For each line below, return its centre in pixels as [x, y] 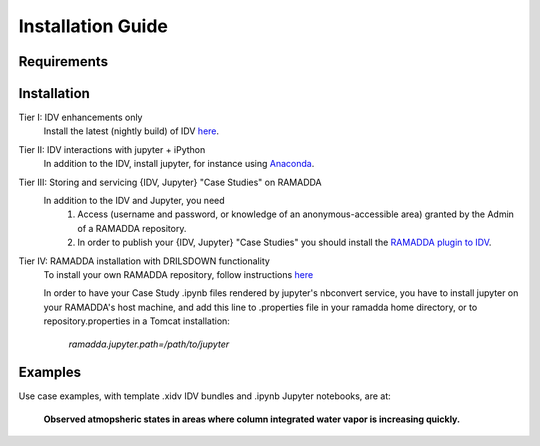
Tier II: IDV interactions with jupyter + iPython [112, 149]
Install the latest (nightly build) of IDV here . [131, 131]
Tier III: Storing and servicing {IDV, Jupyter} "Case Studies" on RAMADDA [170, 182]
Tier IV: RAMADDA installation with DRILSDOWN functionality [144, 261]
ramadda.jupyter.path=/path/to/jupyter [149, 344]
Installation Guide [93, 26]
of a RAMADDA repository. [132, 228]
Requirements [63, 61]
